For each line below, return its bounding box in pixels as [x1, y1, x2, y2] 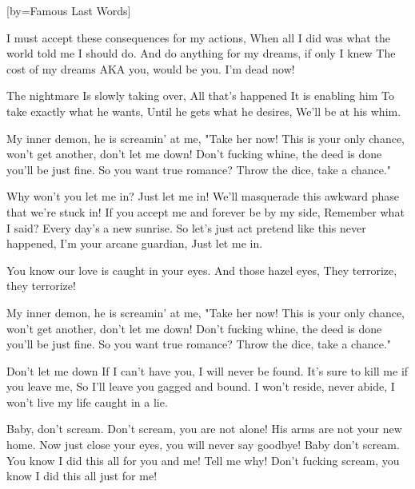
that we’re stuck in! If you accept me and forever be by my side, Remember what [6, 203, 405, 220]
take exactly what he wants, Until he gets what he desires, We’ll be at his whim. [6, 102, 401, 119]
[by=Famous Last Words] [6, 2, 131, 18]
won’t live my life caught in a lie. [6, 393, 168, 410]
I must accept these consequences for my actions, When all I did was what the [6, 29, 390, 46]
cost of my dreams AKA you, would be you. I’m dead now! [6, 60, 295, 77]
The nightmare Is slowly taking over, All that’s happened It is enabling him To [6, 87, 394, 104]
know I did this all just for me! [6, 467, 158, 484]
